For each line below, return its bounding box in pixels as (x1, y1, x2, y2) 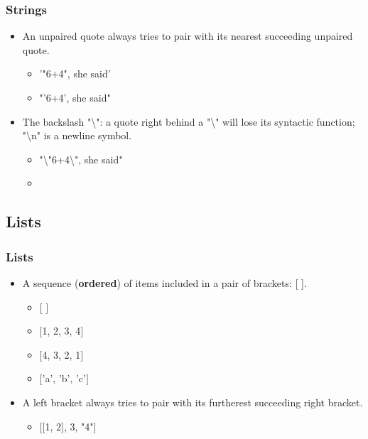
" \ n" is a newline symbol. (22, 128, 132, 143)
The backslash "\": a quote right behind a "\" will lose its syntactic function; (22, 114, 355, 129)
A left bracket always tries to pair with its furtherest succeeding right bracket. (22, 394, 363, 409)
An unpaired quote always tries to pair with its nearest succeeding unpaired (22, 28, 353, 43)
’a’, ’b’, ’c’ (42, 371, 86, 386)
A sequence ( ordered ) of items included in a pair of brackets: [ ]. (22, 275, 307, 290)
